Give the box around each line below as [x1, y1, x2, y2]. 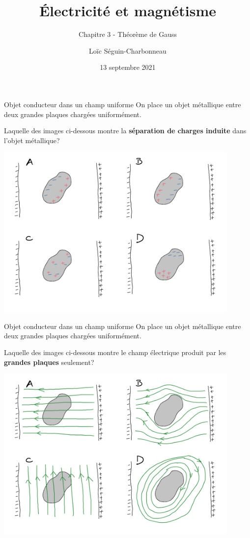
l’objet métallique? [4, 135, 60, 145]
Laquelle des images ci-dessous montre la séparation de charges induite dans [4, 125, 247, 136]
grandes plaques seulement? [4, 357, 94, 367]
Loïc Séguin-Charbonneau [89, 45, 167, 56]
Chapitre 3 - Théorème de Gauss [78, 29, 177, 39]
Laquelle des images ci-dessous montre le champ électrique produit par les [4, 347, 226, 358]
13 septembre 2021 [100, 62, 156, 72]
